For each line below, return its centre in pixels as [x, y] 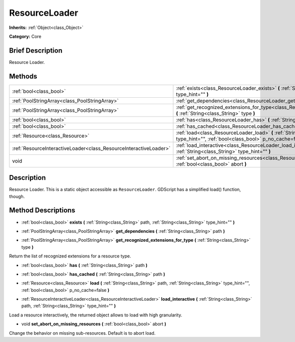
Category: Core [25, 36]
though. [17, 196]
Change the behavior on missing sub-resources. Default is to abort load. [82, 333]
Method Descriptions [42, 211]
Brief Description [36, 50]
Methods [23, 76]
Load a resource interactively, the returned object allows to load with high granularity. [96, 315]
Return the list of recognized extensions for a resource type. [70, 256]
